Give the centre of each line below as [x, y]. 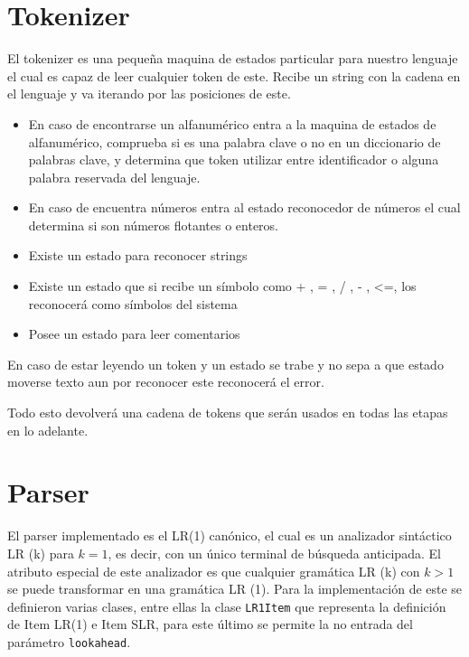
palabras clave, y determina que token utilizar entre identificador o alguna [234, 160]
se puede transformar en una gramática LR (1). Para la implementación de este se [235, 589]
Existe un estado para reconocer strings [138, 255]
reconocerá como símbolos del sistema [133, 303]
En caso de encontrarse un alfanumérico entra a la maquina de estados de [232, 123]
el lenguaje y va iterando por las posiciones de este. [149, 94]
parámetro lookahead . [69, 641]
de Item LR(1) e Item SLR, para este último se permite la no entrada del [210, 624]
